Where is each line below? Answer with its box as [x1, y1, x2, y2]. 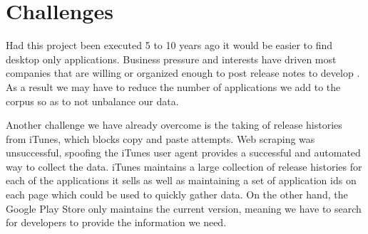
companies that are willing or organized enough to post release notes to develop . [6, 65, 360, 80]
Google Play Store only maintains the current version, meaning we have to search [6, 201, 362, 216]
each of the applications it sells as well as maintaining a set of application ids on [6, 173, 357, 188]
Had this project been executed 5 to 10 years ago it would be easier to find [6, 38, 333, 53]
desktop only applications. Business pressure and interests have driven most [6, 51, 337, 66]
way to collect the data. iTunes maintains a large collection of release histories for [6, 159, 362, 174]
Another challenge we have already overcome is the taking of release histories [6, 117, 342, 132]
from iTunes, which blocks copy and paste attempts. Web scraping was [6, 131, 315, 146]
